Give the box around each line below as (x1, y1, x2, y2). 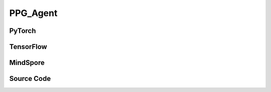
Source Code (9, 74, 51, 83)
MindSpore (9, 58, 45, 67)
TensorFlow (9, 42, 47, 51)
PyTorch (9, 26, 36, 35)
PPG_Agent (9, 7, 58, 18)
